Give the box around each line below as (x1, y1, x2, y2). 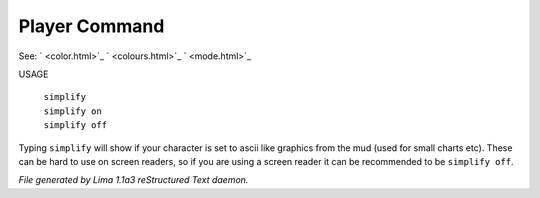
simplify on (43, 105, 102, 117)
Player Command (18, 15, 165, 37)
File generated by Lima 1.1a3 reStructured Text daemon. (18, 174, 249, 186)
